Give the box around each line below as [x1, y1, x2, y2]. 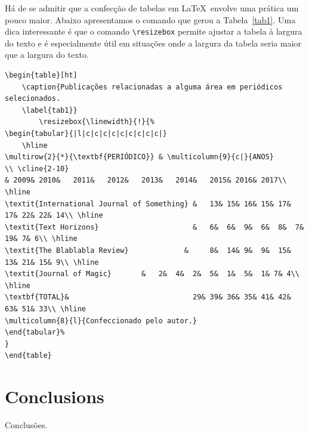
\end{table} [5, 351, 52, 360]
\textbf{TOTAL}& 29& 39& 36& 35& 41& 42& [5, 293, 291, 302]
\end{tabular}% [5, 328, 65, 337]
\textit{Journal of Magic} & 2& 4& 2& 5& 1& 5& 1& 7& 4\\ [5, 270, 299, 279]
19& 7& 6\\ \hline [5, 234, 78, 243]
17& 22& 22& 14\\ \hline [5, 211, 103, 220]
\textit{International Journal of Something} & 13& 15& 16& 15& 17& [5, 199, 291, 208]
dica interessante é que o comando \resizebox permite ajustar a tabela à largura [5, 25, 302, 38]
